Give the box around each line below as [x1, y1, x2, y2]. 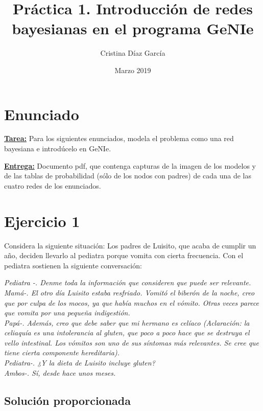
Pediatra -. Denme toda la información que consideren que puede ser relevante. [4, 277, 251, 288]
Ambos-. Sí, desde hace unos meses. [4, 367, 116, 378]
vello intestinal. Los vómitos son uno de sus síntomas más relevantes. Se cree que [4, 337, 259, 348]
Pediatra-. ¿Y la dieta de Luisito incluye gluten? [4, 357, 155, 368]
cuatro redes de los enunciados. [4, 180, 101, 191]
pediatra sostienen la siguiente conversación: [4, 260, 142, 270]
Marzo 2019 [114, 64, 151, 75]
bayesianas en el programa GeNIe [12, 18, 254, 39]
